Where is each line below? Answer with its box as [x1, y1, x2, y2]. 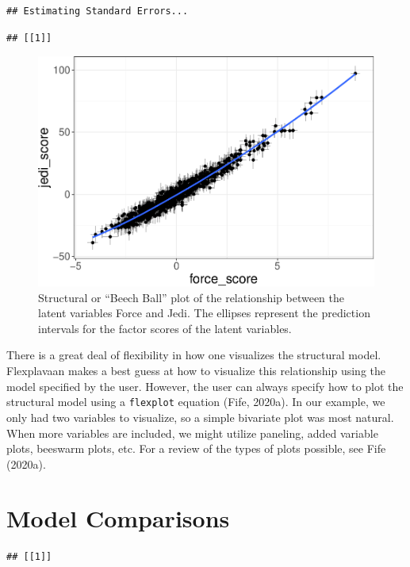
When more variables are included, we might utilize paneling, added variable [6, 424, 378, 441]
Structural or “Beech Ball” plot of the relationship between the [38, 289, 345, 305]
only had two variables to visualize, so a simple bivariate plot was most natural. [6, 408, 394, 425]
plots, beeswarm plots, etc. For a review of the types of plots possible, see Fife [6, 440, 386, 457]
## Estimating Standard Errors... [6, 6, 189, 17]
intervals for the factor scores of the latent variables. [38, 320, 292, 336]
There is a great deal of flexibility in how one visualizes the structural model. [6, 347, 381, 363]
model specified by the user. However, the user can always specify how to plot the [6, 377, 404, 394]
